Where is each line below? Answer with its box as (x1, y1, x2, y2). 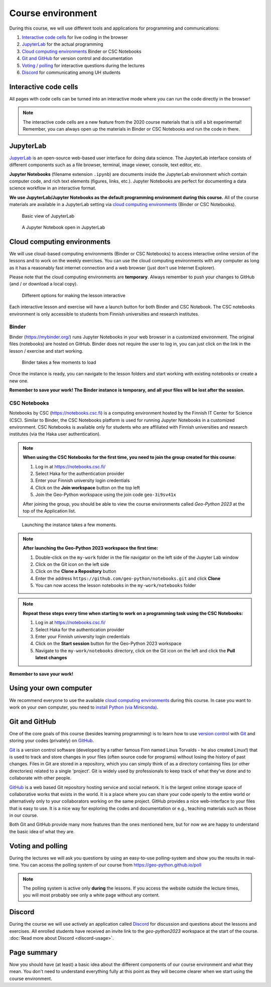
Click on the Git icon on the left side (35, 561, 109, 567)
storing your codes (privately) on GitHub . (9, 738, 94, 744)
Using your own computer (9, 684, 92, 693)
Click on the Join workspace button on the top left (35, 484, 140, 490)
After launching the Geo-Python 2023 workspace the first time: (23, 545, 158, 551)
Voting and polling (9, 842, 68, 850)
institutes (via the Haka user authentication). (9, 431, 101, 437)
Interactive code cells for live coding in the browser (22, 34, 128, 40)
